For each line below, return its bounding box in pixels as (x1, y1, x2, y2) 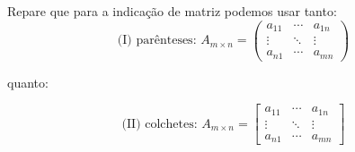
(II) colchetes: (121, 117, 198, 131)
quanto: (7, 72, 49, 91)
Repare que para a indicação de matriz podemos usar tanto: (7, 2, 337, 20)
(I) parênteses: (117, 34, 197, 47)
